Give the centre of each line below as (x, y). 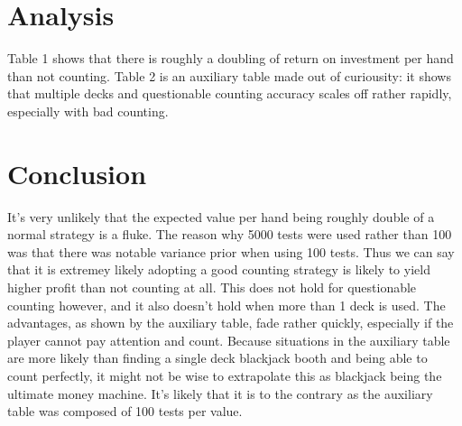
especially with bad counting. (88, 111)
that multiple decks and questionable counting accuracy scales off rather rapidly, (230, 93)
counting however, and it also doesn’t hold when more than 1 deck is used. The (226, 305)
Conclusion (77, 173)
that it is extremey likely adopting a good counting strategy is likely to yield (219, 269)
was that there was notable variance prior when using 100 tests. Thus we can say (231, 251)
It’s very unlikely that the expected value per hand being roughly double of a (221, 216)
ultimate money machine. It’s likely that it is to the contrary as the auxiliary (220, 393)
